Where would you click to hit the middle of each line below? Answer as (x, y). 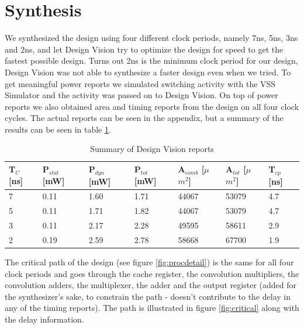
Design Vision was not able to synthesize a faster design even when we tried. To (148, 72)
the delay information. (44, 319)
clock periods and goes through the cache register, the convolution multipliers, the (152, 273)
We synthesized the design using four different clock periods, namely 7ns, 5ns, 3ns (151, 38)
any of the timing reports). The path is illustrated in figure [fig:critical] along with (152, 308)
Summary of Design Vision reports (152, 149)
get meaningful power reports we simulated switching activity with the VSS (140, 83)
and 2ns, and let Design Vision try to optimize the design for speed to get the (144, 49)
